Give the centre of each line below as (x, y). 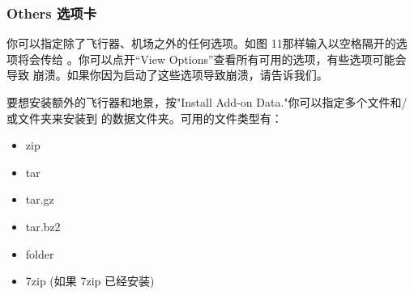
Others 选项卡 (52, 13)
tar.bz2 (43, 226)
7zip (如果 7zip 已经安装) (90, 281)
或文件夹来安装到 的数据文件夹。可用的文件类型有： (145, 118)
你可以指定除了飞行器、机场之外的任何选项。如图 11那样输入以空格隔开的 (201, 43)
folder (40, 253)
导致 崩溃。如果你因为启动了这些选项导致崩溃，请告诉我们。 (167, 75)
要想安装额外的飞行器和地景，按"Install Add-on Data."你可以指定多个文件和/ (207, 102)
